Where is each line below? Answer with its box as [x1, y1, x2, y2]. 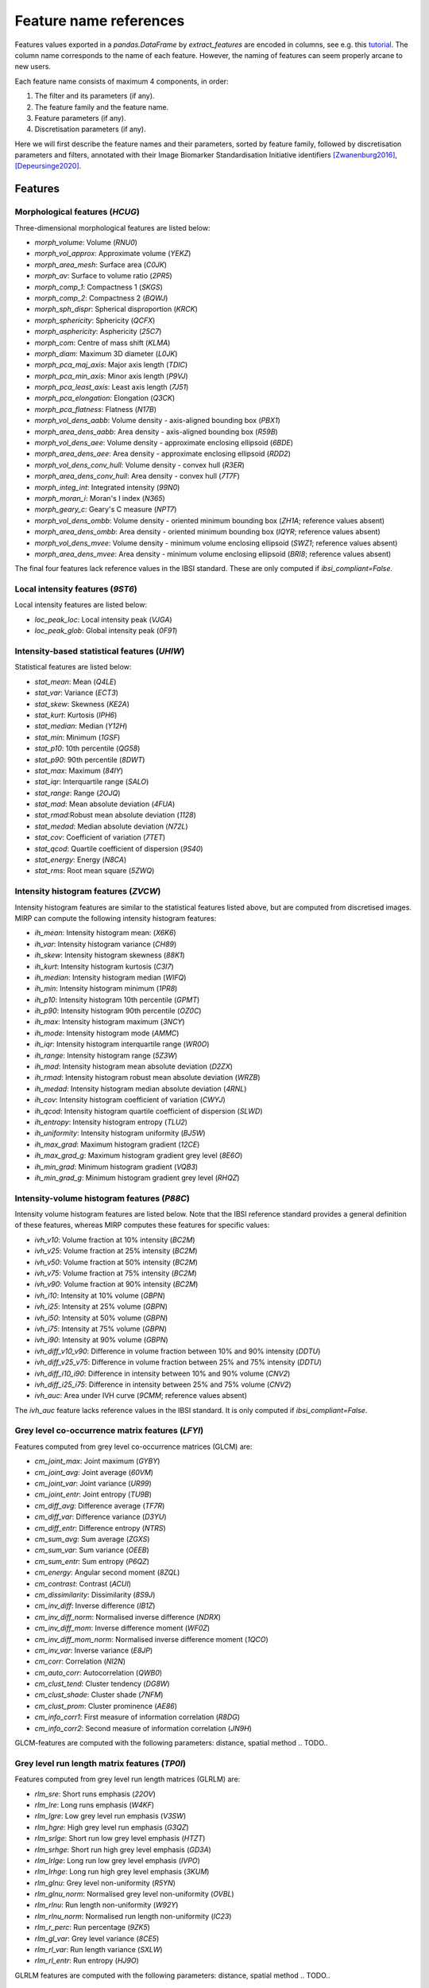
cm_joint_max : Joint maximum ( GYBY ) [34, 1456, 160, 1466]
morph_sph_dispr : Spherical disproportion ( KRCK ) [34, 305, 198, 314]
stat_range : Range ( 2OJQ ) [34, 788, 121, 798]
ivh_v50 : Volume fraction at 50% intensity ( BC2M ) [34, 1257, 199, 1267]
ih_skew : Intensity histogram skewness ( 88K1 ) [34, 950, 186, 960]
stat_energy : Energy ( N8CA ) [34, 855, 127, 864]
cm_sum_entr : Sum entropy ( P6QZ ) [34, 1556, 150, 1566]
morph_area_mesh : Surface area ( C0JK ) [34, 259, 167, 270]
